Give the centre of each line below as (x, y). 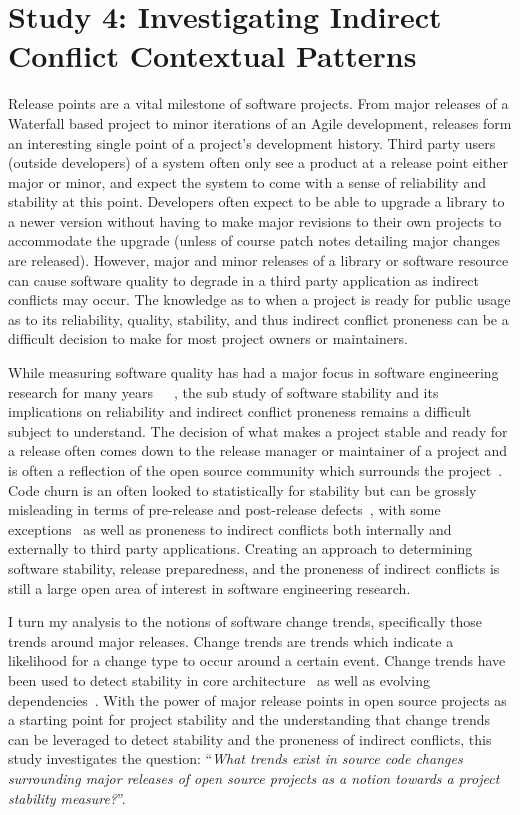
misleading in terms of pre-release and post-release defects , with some (224, 509)
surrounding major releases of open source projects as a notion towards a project (254, 777)
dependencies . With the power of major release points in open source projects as (257, 699)
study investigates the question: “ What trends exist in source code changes (235, 758)
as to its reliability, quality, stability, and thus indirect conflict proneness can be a (258, 318)
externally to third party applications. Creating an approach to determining (240, 548)
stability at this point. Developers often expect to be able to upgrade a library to (256, 201)
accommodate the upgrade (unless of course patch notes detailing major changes (254, 240)
